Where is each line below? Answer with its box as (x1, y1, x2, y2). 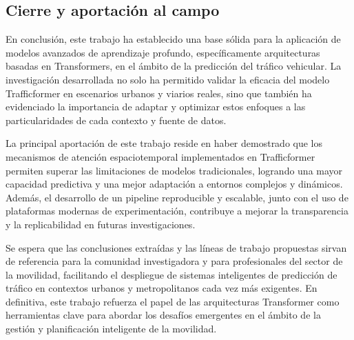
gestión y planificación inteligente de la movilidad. (6, 321, 217, 336)
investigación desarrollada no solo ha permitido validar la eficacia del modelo (6, 72, 330, 86)
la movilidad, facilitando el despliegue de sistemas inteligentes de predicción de (6, 267, 337, 281)
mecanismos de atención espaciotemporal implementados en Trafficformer (6, 149, 315, 163)
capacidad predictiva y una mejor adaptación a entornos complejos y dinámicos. (6, 177, 343, 191)
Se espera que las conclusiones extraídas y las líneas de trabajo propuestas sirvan (6, 240, 347, 254)
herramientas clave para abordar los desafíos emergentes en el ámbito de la (6, 308, 321, 322)
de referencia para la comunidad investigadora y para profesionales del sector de (6, 254, 343, 268)
